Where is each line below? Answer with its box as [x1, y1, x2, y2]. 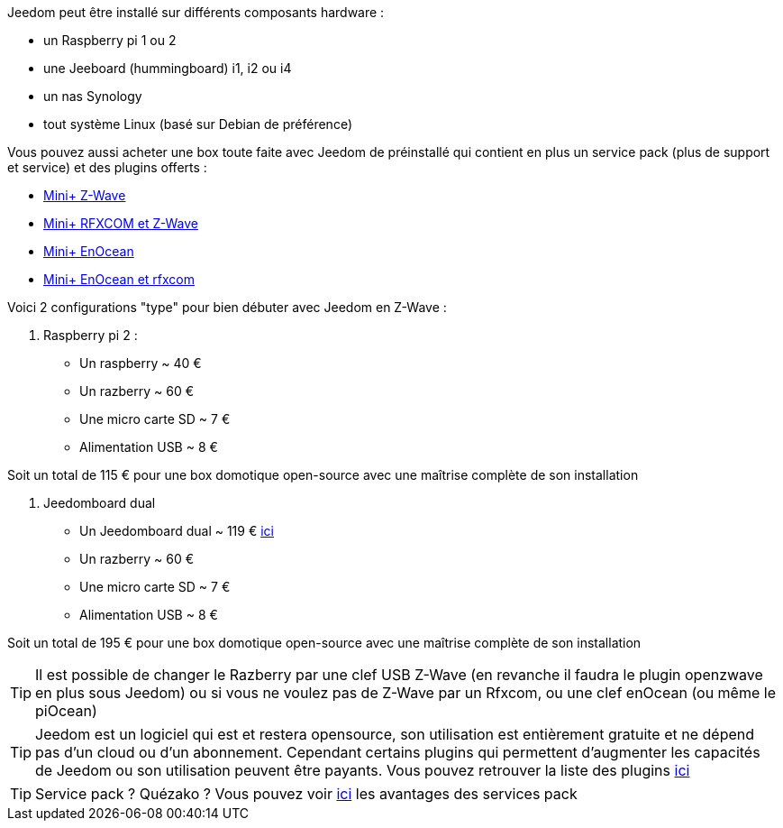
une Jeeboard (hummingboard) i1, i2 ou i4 [43, 60, 292, 76]
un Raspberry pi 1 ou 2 [43, 32, 177, 48]
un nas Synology [43, 88, 142, 104]
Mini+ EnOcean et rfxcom [43, 271, 195, 287]
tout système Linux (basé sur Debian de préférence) [43, 116, 352, 132]
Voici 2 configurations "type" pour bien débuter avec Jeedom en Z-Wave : [7, 299, 447, 315]
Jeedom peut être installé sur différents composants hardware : [7, 5, 385, 20]
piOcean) [35, 702, 97, 720]
